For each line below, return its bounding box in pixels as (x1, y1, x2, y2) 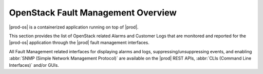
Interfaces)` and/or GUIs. (9, 62, 59, 68)
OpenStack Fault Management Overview (9, 7, 177, 18)
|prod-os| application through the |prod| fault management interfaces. (9, 40, 150, 45)
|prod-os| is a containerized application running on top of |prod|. (9, 24, 139, 30)
